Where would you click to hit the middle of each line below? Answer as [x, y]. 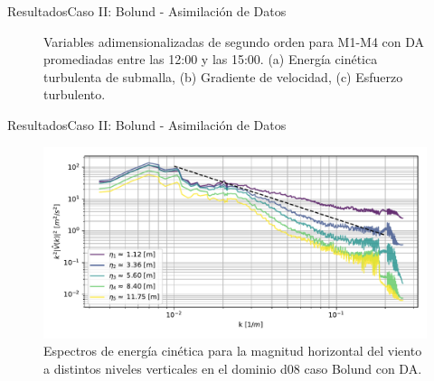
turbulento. [75, 94]
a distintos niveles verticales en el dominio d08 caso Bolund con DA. [233, 368]
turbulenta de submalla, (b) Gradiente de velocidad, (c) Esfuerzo [223, 76]
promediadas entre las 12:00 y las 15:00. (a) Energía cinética [211, 59]
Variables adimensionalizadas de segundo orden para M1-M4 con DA [234, 41]
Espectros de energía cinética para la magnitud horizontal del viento [233, 351]
